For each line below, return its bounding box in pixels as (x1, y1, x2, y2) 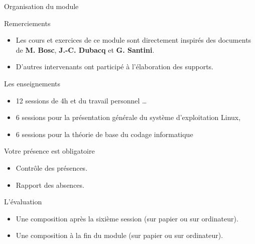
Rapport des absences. (16, 179, 84, 190)
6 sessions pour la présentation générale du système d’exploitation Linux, (16, 112, 241, 123)
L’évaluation (4, 196, 42, 207)
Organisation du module (4, 1, 79, 11)
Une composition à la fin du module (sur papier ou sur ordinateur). (16, 230, 223, 240)
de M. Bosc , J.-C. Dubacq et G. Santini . (16, 44, 155, 55)
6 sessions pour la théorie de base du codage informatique (16, 129, 193, 139)
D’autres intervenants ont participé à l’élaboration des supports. (16, 61, 213, 72)
